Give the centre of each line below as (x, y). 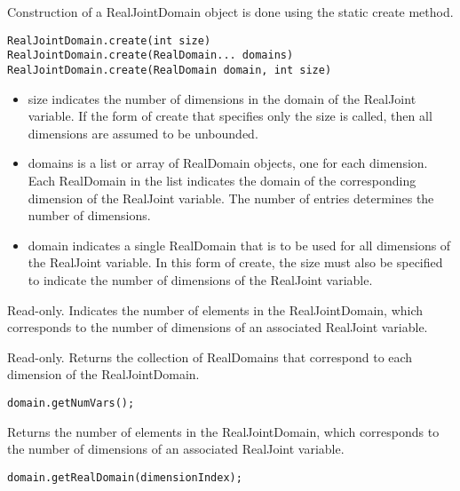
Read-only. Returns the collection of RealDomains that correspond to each (210, 356)
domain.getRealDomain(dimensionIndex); (125, 477)
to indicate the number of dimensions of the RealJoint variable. (200, 279)
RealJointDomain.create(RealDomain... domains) (151, 55)
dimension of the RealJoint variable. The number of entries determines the (231, 198)
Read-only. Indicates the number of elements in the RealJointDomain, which (215, 309)
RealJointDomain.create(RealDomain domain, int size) (170, 70)
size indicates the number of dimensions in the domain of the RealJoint (222, 98)
